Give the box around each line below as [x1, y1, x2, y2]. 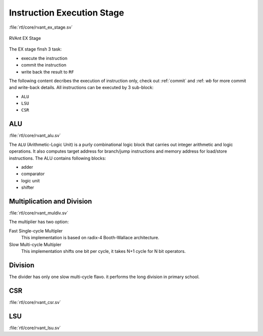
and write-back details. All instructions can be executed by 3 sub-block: [9, 85, 154, 90]
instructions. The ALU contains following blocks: [9, 155, 106, 161]
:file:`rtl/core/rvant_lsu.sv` [9, 325, 61, 331]
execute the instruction [21, 55, 68, 61]
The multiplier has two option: [9, 219, 69, 225]
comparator [21, 171, 45, 177]
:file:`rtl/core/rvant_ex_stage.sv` [9, 24, 73, 30]
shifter [21, 185, 34, 191]
